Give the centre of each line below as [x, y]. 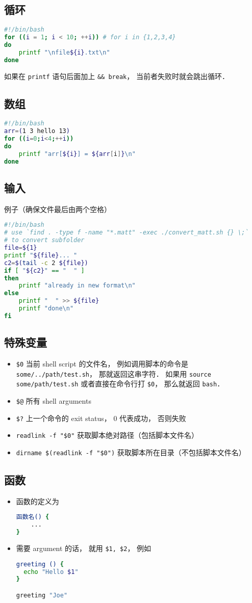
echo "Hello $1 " [51, 572]
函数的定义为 [37, 501]
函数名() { [33, 517]
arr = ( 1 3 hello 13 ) [37, 131]
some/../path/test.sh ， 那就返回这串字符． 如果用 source [114, 373]
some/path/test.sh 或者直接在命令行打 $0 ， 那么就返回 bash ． [120, 384]
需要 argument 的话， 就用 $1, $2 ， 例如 [84, 548]
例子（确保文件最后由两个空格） [58, 209]
